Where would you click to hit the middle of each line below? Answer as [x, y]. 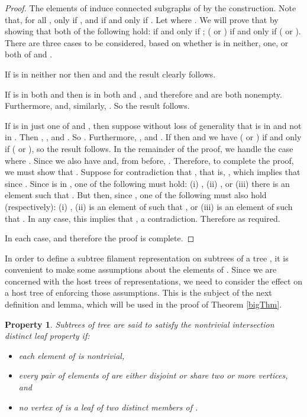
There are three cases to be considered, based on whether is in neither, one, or [147, 42]
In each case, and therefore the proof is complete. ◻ [100, 238]
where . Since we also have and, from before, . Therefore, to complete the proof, [149, 160]
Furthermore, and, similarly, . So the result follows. [97, 106]
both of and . [29, 54]
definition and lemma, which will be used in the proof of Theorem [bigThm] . [143, 304]
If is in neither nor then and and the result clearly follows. [110, 74]
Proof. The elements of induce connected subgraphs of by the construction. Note [151, 8]
